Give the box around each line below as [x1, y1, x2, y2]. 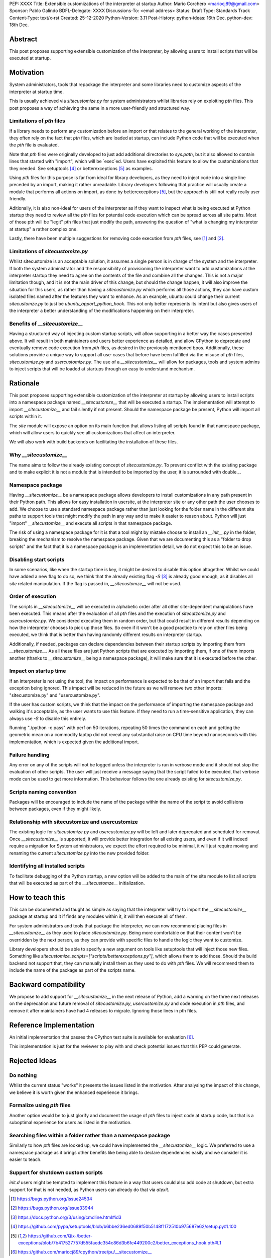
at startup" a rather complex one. [9, 226, 78, 232]
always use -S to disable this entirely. [9, 715, 86, 722]
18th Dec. [9, 22, 29, 28]
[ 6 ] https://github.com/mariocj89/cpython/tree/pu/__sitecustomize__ [11, 1249, 152, 1255]
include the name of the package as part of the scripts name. [9, 967, 136, 973]
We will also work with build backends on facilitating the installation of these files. [9, 439, 178, 445]
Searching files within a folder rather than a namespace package [9, 1132, 170, 1139]
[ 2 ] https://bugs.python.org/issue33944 [11, 1205, 94, 1211]
